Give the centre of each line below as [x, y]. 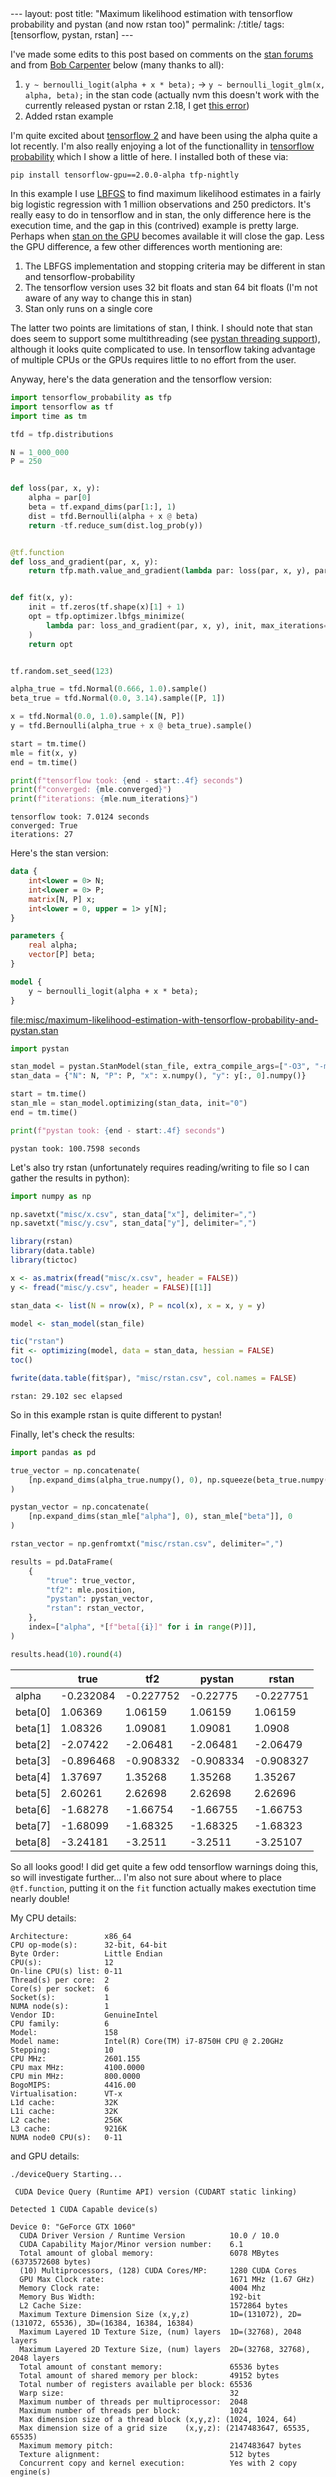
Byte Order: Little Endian [86, 1953]
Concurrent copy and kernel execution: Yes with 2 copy [158, 2463]
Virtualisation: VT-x [66, 2093]
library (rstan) [42, 1242]
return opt [51, 644]
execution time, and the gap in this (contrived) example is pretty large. [155, 225]
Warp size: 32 [129, 2393]
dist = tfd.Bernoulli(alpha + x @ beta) [113, 516]
